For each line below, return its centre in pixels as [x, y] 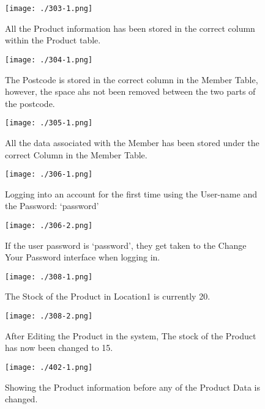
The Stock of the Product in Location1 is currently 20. [108, 296]
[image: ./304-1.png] [49, 60]
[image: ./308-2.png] [49, 316]
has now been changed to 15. [59, 348]
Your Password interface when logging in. [83, 257]
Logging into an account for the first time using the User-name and [131, 193]
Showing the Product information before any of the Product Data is [132, 387]
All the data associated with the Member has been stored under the [132, 142]
